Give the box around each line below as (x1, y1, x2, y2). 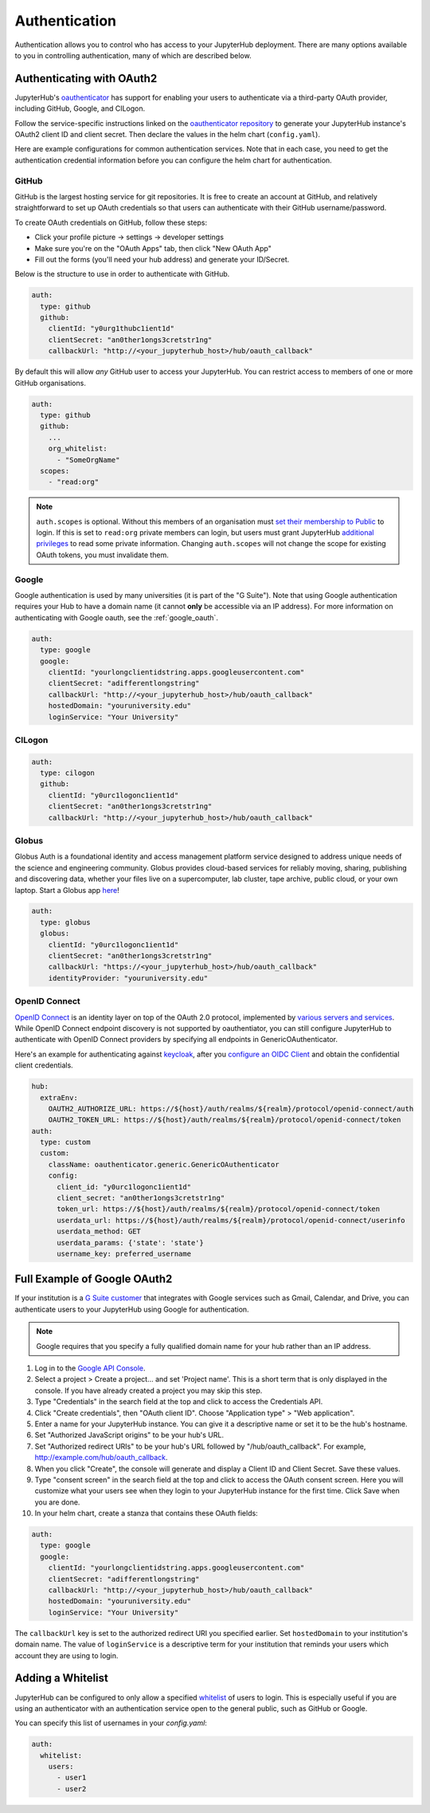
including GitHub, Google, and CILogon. (14, 104, 146, 113)
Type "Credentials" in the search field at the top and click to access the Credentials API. (34, 1397, 323, 1406)
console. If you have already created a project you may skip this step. (34, 1386, 263, 1395)
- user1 (57, 1773, 87, 1782)
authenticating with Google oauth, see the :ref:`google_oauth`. (14, 612, 219, 622)
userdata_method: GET (57, 1227, 141, 1236)
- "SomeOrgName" (57, 455, 120, 464)
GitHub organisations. (14, 378, 87, 387)
